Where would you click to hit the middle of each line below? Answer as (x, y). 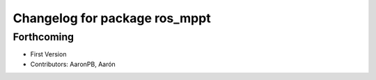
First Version (48, 54)
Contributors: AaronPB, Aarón (73, 64)
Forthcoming (44, 37)
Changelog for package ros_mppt (112, 18)
